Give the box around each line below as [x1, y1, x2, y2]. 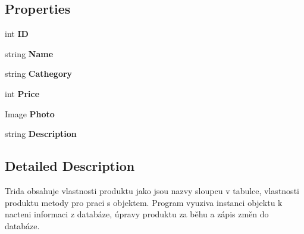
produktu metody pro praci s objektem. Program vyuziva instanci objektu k [5, 196, 283, 208]
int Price [5, 87, 40, 99]
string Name [5, 47, 54, 60]
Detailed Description [5, 157, 135, 175]
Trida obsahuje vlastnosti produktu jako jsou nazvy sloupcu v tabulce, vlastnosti [5, 184, 299, 196]
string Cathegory [5, 67, 73, 80]
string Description [5, 127, 77, 140]
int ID [5, 27, 29, 40]
